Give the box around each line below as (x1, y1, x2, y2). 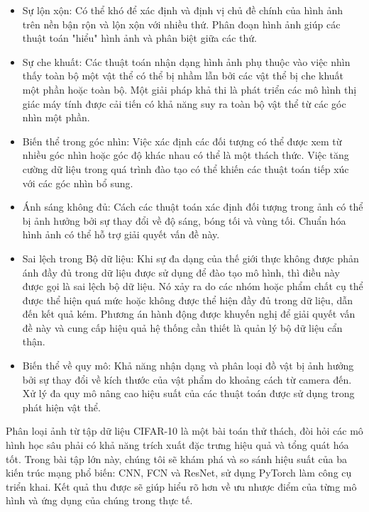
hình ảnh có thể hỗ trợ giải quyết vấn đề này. (22, 227, 220, 242)
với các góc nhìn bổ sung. (22, 175, 133, 190)
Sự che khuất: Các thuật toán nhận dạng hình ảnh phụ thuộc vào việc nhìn (22, 54, 351, 69)
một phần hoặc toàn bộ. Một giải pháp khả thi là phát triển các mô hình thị (22, 82, 357, 96)
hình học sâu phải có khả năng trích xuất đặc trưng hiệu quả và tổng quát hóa (6, 438, 349, 452)
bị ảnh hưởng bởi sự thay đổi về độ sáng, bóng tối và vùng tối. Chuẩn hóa (22, 213, 346, 228)
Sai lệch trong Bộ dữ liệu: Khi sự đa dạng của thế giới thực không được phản (22, 250, 359, 265)
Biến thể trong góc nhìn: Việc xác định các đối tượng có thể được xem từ (22, 133, 342, 148)
